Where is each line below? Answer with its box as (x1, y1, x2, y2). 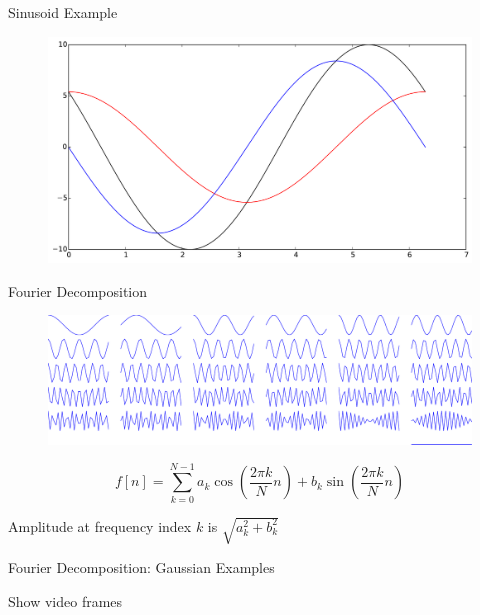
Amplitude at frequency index (8, 515, 192, 536)
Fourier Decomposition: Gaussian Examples (8, 557, 275, 578)
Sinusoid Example (8, 2, 118, 22)
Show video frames (8, 590, 123, 611)
